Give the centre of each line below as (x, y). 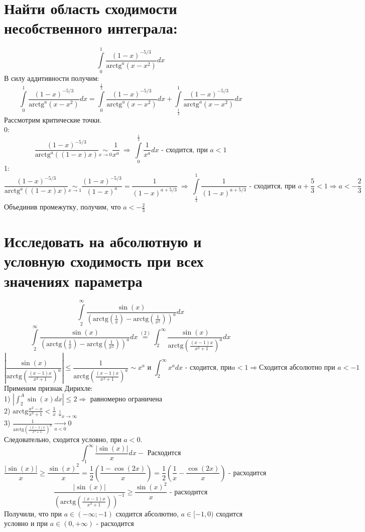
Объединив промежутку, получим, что (63, 207)
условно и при (26, 523)
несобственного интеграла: (91, 28)
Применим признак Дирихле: (48, 388)
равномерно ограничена (126, 398)
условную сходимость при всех (104, 261)
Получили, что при (33, 513)
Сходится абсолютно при (297, 368)
